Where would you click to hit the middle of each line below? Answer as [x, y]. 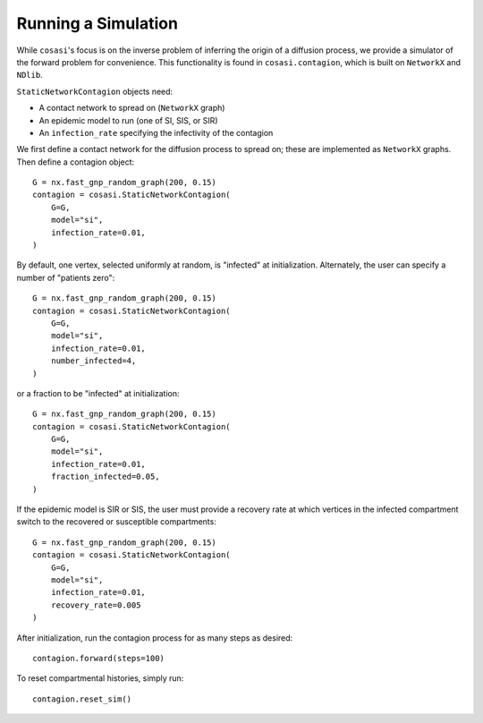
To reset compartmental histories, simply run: [100, 678]
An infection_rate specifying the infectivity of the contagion [156, 132]
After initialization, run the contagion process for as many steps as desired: [155, 638]
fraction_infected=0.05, [105, 477]
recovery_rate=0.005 [96, 605]
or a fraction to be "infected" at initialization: [98, 393]
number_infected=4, [93, 361]
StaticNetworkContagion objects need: [95, 91]
